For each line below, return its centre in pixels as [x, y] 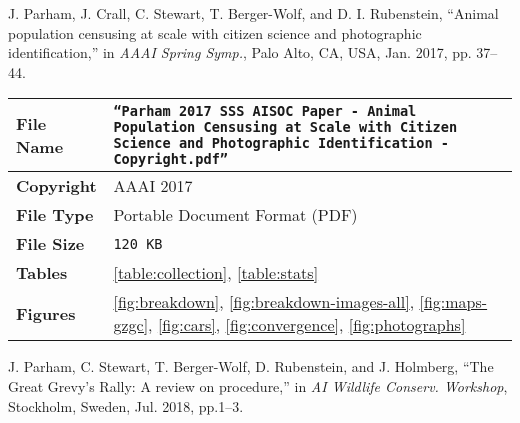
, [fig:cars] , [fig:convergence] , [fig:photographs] [307, 325]
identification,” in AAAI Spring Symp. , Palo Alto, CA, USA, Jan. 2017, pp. [240, 52]
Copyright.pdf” [171, 159]
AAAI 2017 [153, 186]
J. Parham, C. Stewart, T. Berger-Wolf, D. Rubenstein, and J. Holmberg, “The [251, 366]
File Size [50, 244]
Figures [46, 313]
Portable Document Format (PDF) [235, 215]
